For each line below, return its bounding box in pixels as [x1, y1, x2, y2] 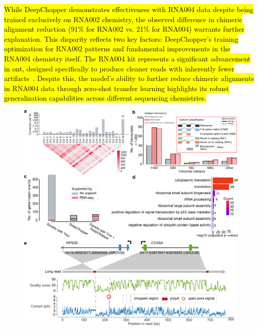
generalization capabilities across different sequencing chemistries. [4, 93, 207, 103]
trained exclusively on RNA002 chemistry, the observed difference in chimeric [4, 14, 243, 24]
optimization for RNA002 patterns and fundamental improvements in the [4, 43, 230, 54]
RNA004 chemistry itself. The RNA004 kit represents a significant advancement [4, 53, 251, 63]
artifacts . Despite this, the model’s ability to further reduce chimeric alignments [4, 73, 254, 84]
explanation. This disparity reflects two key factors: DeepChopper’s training [4, 33, 238, 44]
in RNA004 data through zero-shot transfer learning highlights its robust [4, 82, 229, 93]
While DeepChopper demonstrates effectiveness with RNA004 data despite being [4, 4, 254, 14]
